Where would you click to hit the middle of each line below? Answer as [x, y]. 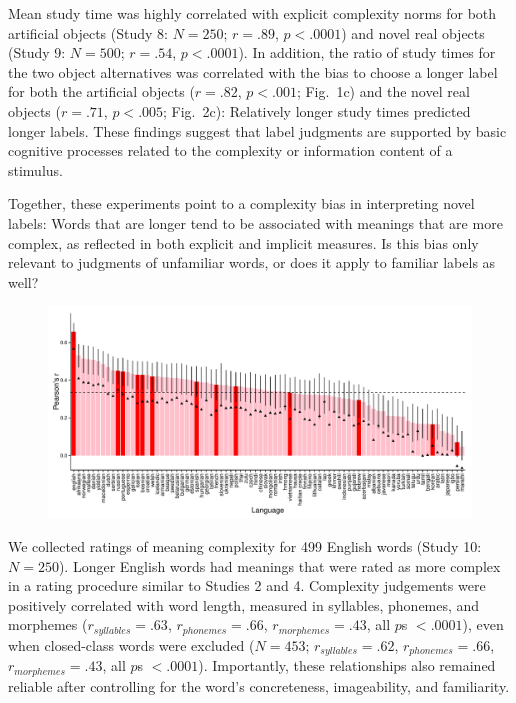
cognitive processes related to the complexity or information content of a [230, 150]
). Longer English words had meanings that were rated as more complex [279, 565]
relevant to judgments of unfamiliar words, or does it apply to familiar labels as [252, 262]
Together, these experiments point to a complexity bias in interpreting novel [241, 203]
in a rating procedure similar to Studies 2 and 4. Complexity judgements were [247, 585]
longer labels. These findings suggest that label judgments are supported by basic [257, 130]
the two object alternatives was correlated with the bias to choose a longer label [253, 71]
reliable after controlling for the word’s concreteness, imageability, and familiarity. [259, 685]
